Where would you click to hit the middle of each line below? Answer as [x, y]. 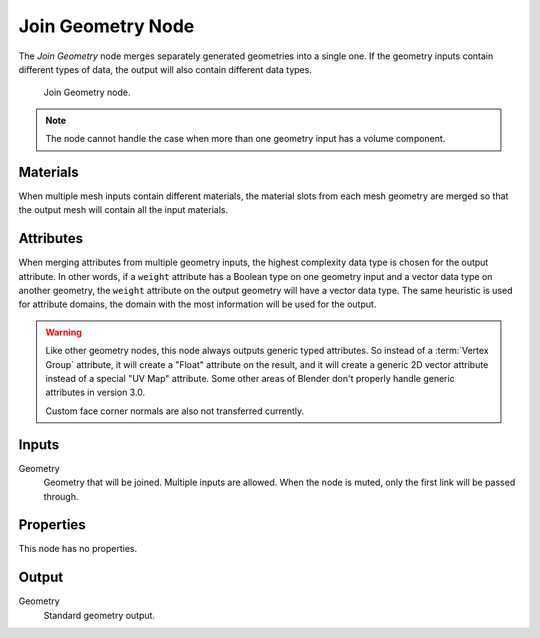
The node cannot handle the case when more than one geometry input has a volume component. [245, 139]
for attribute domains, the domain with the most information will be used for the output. [197, 304]
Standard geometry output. [99, 615]
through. [61, 496]
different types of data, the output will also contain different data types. [165, 69]
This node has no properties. [78, 549]
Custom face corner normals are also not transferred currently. [175, 411]
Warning [63, 332]
